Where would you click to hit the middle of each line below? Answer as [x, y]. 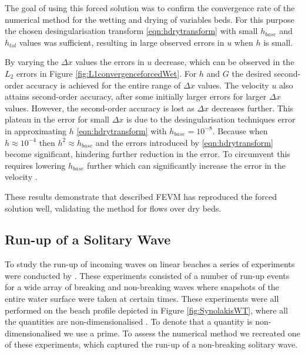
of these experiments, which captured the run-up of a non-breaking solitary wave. [151, 344]
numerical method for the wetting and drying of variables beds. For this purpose [150, 19]
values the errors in [110, 62]
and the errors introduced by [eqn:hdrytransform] [184, 142]
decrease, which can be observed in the [224, 62]
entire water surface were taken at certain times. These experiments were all [142, 299]
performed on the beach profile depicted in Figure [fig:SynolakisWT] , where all [146, 310]
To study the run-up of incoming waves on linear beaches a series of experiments [150, 264]
